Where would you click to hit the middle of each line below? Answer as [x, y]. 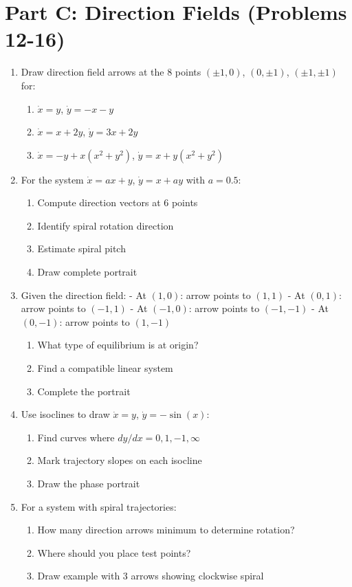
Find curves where [76, 437]
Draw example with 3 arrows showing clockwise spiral [151, 576]
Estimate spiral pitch [81, 248]
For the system [52, 179]
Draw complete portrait [87, 272]
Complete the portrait [84, 391]
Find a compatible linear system [105, 368]
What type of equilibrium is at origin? [118, 345]
